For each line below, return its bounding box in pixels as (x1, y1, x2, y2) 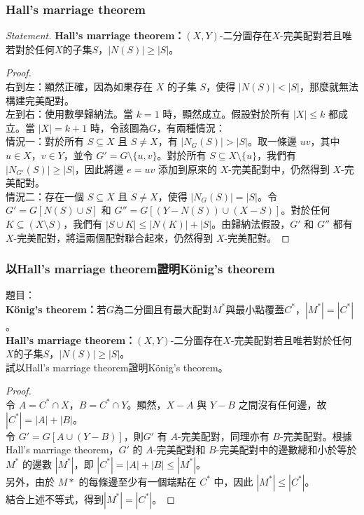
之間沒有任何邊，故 (238, 397, 327, 411)
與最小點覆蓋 (225, 301, 285, 316)
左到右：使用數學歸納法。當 (6, 107, 133, 121)
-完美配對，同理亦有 (178, 428, 269, 443)
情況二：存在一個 (6, 188, 84, 203)
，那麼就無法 (299, 79, 358, 93)
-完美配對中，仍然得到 (228, 161, 330, 176)
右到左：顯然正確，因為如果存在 (6, 79, 153, 93)
